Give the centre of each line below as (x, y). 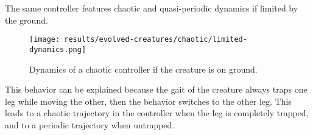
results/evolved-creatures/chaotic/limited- (156, 40)
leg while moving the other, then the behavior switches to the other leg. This (148, 101)
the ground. (26, 20)
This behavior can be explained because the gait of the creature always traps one (156, 89)
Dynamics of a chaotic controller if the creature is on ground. (143, 69)
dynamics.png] (58, 49)
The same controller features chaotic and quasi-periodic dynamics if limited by (152, 8)
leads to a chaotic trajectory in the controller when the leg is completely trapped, (157, 113)
